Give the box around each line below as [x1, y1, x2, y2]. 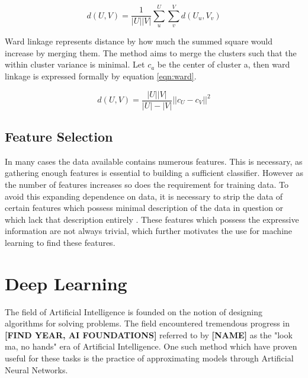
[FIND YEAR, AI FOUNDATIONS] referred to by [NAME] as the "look [5, 328, 293, 341]
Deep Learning [5, 271, 127, 295]
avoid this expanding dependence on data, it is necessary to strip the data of [5, 190, 283, 202]
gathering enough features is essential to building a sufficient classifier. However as [5, 166, 303, 179]
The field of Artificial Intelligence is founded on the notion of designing [5, 305, 263, 318]
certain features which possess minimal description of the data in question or [5, 201, 284, 214]
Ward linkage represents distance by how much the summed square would [5, 35, 273, 47]
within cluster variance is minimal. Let [5, 58, 145, 71]
